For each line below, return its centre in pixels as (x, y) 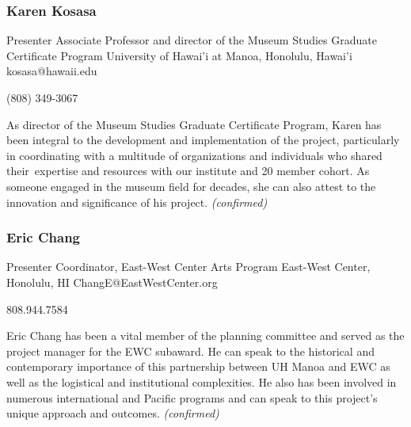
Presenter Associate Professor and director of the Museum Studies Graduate (192, 40)
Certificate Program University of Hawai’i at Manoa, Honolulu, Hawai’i (179, 55)
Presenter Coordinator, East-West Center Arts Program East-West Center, (188, 267)
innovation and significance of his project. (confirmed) (137, 202)
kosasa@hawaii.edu (52, 71)
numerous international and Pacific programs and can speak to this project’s (192, 397)
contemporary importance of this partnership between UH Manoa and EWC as (198, 366)
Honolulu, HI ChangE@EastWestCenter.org (112, 282)
